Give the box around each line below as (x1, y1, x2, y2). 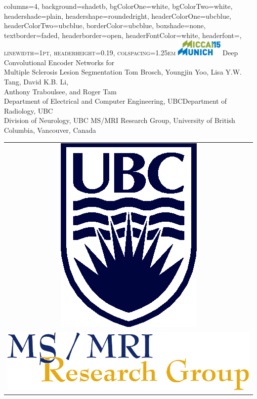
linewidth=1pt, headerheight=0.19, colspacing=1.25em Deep (4, 47, 238, 58)
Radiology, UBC (4, 105, 53, 116)
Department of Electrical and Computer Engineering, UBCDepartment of (4, 96, 227, 106)
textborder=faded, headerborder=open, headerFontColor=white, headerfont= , (4, 30, 242, 40)
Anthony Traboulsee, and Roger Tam (4, 86, 117, 96)
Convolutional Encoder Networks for (4, 57, 115, 67)
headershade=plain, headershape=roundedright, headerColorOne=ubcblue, (4, 10, 231, 21)
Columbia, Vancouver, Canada (4, 124, 96, 135)
